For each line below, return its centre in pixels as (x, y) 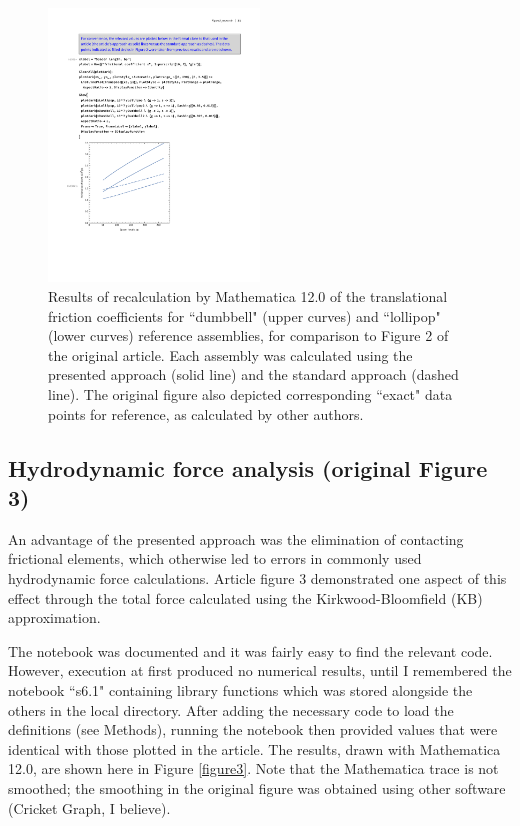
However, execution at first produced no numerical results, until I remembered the (260, 670)
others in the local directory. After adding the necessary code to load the (231, 709)
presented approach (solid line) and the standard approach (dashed (253, 374)
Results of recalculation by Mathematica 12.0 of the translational (248, 296)
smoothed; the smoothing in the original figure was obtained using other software (257, 787)
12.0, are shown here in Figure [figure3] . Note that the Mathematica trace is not (253, 768)
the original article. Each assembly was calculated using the (230, 354)
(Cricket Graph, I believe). (89, 807)
